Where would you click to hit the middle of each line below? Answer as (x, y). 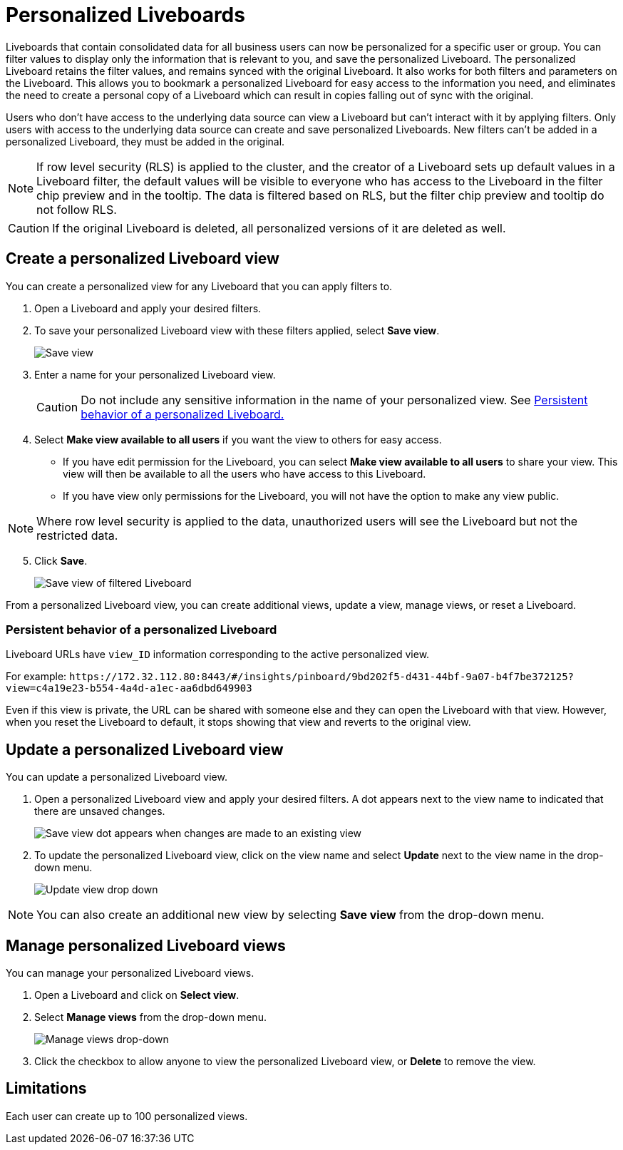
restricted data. (77, 535)
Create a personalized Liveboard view (143, 259)
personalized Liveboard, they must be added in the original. (145, 141)
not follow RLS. (77, 209)
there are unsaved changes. (100, 811)
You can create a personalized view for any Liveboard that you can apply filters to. (199, 286)
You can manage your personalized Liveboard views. (130, 973)
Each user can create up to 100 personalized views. (127, 1116)
